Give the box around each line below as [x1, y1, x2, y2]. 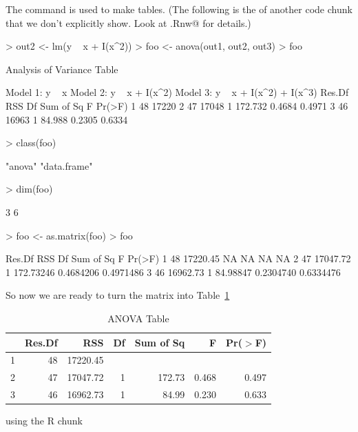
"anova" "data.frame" [6, 158, 93, 173]
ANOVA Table [107, 311, 169, 325]
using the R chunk [6, 413, 83, 428]
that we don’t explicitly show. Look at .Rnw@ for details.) [6, 15, 251, 30]
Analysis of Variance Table [6, 61, 118, 76]
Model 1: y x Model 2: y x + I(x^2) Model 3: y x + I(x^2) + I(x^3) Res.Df [6, 85, 349, 99]
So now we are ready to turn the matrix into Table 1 [6, 288, 230, 302]
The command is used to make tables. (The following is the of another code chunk [6, 2, 352, 16]
